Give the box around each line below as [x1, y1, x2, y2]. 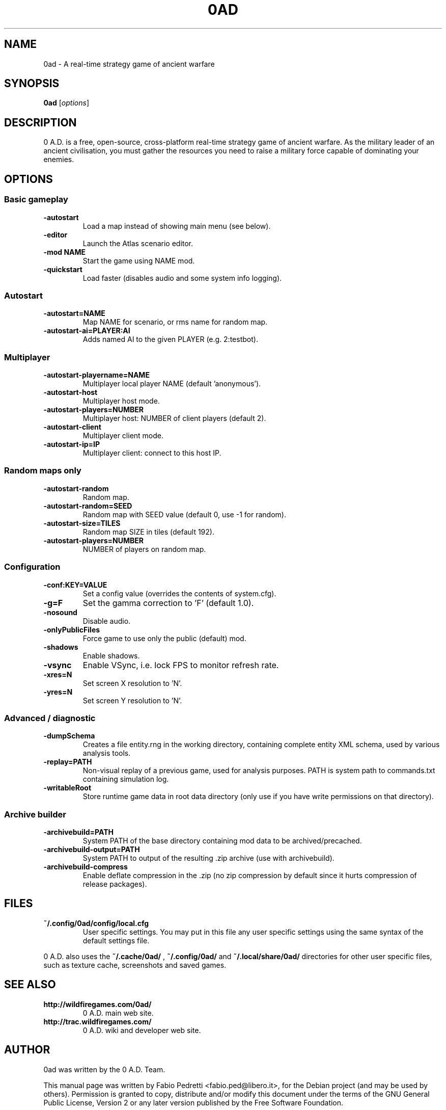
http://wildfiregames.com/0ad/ [43, 999, 152, 1009]
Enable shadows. [82, 651, 140, 660]
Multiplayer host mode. [82, 397, 160, 405]
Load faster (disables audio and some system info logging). [82, 273, 282, 282]
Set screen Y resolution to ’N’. [82, 696, 182, 705]
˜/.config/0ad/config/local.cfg [43, 918, 149, 928]
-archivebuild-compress [43, 862, 128, 871]
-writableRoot [43, 783, 92, 792]
